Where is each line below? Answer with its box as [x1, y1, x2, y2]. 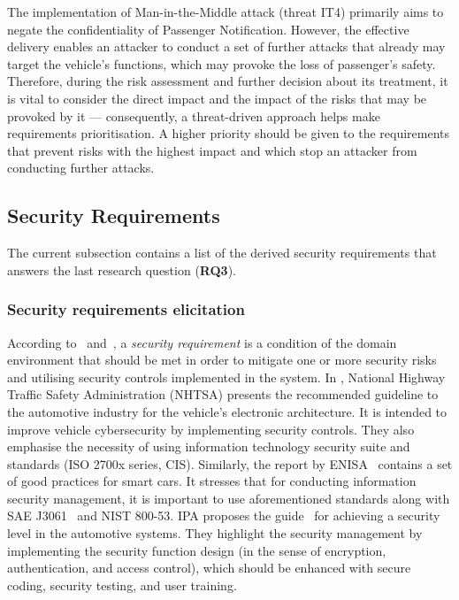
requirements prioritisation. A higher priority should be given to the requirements [7, 124, 450, 142]
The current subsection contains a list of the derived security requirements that [7, 243, 437, 262]
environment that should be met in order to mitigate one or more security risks [7, 350, 437, 369]
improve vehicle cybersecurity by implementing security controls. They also [7, 419, 415, 438]
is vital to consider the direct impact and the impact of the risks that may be [7, 88, 427, 107]
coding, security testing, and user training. [7, 575, 237, 594]
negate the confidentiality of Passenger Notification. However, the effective [7, 19, 409, 38]
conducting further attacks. [7, 158, 155, 177]
